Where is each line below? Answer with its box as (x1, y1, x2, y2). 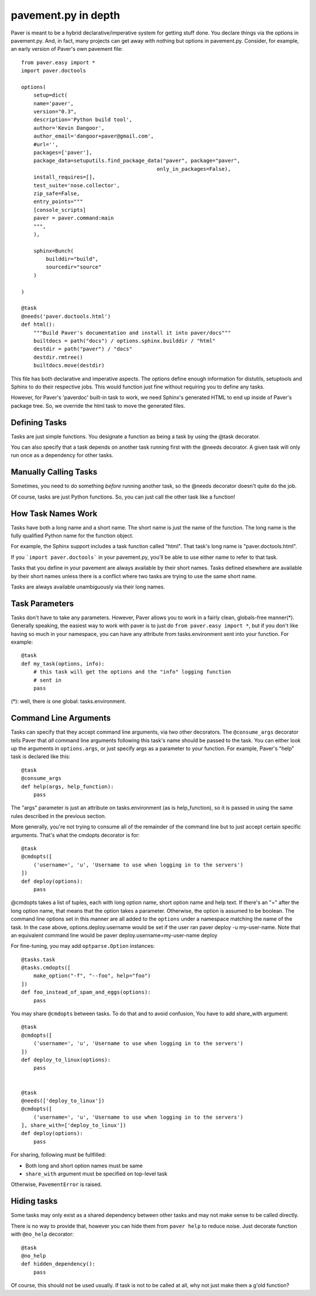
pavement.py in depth (11, 9, 120, 22)
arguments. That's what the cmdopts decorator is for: (11, 831, 140, 838)
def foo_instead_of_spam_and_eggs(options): (21, 989, 152, 996)
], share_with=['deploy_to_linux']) (21, 1122, 126, 1129)
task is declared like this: (11, 753, 70, 760)
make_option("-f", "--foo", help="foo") (33, 972, 152, 979)
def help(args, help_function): (21, 783, 114, 790)
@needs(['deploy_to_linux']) (21, 1097, 105, 1104)
